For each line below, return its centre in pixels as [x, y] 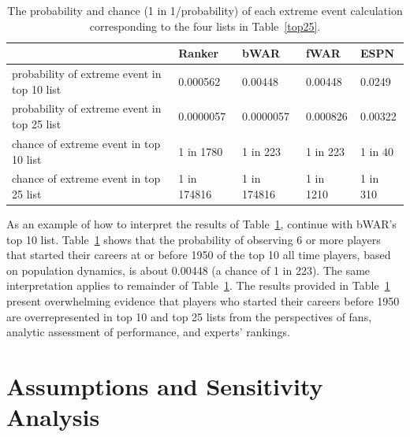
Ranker [199, 53]
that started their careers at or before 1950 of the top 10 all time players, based [199, 255]
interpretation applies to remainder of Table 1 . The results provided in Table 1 [198, 285]
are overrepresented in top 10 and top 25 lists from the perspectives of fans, [189, 316]
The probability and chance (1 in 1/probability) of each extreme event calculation [205, 10]
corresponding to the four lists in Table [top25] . [205, 26]
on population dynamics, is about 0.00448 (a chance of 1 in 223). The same [188, 270]
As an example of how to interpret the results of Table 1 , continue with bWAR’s [201, 224]
